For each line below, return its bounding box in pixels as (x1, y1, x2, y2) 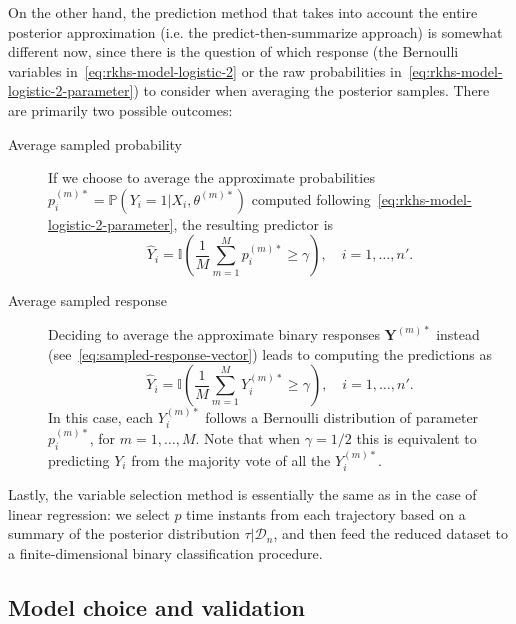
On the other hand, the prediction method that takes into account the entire (8, 2, 478, 22)
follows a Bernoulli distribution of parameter (205, 407, 479, 427)
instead (436, 323, 480, 344)
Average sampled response (8, 290, 167, 311)
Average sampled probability (8, 133, 183, 154)
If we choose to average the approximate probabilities (48, 167, 375, 188)
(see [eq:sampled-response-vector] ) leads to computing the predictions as (48, 343, 492, 364)
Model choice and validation (8, 591, 305, 622)
